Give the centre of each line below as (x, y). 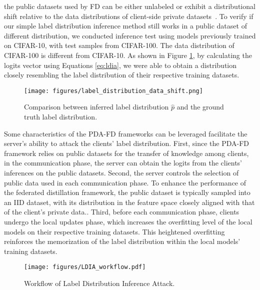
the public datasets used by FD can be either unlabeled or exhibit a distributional (130, 6)
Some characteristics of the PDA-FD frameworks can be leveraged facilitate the (126, 133)
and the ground (200, 107)
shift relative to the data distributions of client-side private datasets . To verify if (129, 16)
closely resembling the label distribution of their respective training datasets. (122, 75)
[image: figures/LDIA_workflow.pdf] (85, 267)
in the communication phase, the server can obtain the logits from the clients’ (123, 163)
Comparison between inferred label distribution (96, 107)
